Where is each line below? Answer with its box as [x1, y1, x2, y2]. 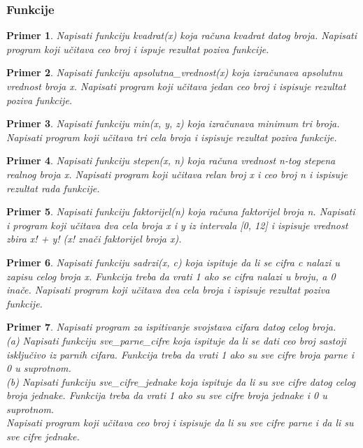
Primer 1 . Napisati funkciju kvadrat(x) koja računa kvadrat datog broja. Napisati [6, 28, 357, 43]
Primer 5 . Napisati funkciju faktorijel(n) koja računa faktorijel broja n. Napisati [6, 204, 355, 219]
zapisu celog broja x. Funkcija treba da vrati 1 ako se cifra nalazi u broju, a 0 [6, 268, 336, 283]
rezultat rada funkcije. [6, 180, 100, 195]
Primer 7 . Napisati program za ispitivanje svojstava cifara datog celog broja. [6, 319, 336, 334]
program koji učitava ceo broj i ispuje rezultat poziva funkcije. [6, 41, 269, 56]
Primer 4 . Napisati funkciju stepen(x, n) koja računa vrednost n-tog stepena [6, 153, 336, 168]
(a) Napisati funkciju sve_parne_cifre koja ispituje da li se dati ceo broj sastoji [6, 333, 346, 347]
